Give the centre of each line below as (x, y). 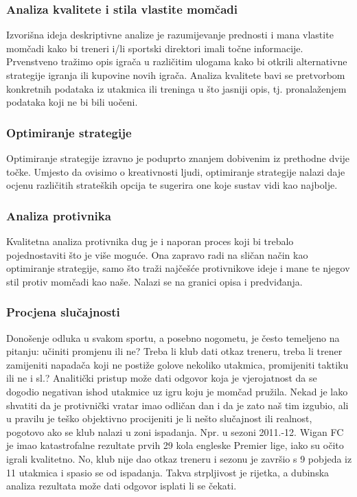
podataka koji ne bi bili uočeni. (72, 102)
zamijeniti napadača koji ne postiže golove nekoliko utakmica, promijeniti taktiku (177, 364)
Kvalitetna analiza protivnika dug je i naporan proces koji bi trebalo (150, 241)
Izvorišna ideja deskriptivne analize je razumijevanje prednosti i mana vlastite (170, 35)
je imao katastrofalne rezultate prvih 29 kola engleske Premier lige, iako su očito (175, 445)
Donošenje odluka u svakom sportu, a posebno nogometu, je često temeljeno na (173, 337)
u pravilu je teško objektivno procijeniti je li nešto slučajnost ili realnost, (159, 418)
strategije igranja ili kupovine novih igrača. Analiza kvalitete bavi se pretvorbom (176, 75)
